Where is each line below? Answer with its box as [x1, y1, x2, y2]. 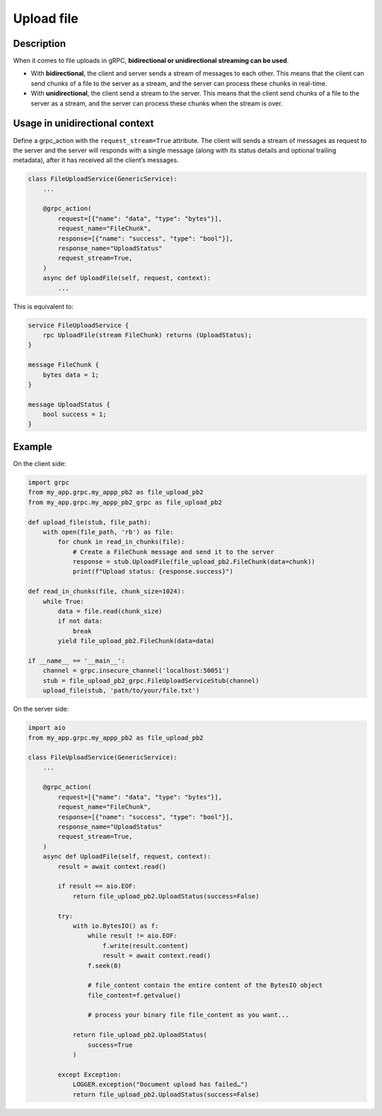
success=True [87, 1041, 133, 1049]
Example [13, 440, 52, 452]
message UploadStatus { [28, 400, 111, 409]
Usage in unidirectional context [13, 118, 154, 130]
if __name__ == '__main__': [28, 656, 125, 665]
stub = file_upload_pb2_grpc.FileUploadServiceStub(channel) [42, 676, 260, 685]
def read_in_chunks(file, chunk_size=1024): [28, 588, 185, 596]
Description [13, 38, 66, 50]
